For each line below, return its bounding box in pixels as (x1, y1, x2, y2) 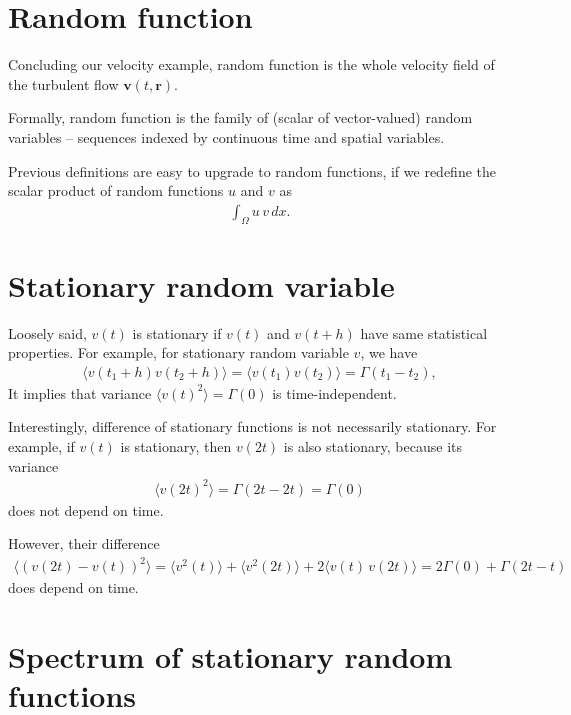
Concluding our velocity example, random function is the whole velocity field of (8, 54, 495, 75)
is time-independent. (272, 382, 397, 403)
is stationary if (132, 322, 222, 343)
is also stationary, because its (283, 436, 463, 457)
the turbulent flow (8, 73, 119, 94)
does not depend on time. (8, 499, 164, 520)
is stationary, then (120, 436, 232, 457)
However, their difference (8, 533, 160, 554)
